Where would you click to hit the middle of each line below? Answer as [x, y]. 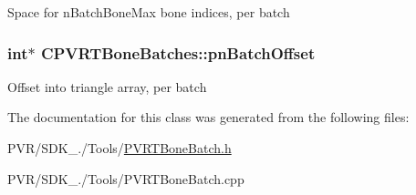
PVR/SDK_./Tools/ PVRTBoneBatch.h [120, 148]
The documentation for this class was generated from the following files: [208, 117]
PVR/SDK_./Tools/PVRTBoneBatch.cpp [126, 178]
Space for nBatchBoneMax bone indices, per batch [149, 12]
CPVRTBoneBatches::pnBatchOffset [178, 52]
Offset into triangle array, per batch [107, 86]
